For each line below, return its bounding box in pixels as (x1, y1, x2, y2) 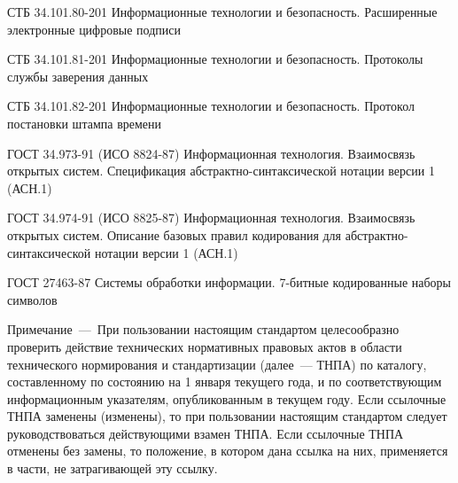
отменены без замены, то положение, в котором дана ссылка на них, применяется (7, 441, 448, 460)
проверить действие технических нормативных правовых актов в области (7, 337, 402, 355)
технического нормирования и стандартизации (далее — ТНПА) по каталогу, (7, 354, 427, 373)
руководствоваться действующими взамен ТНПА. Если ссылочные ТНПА (7, 424, 404, 442)
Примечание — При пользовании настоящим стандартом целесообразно (7, 320, 400, 339)
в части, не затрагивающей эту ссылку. (7, 459, 218, 478)
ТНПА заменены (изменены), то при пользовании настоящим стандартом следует (7, 407, 447, 425)
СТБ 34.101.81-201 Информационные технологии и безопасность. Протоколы (7, 50, 423, 68)
